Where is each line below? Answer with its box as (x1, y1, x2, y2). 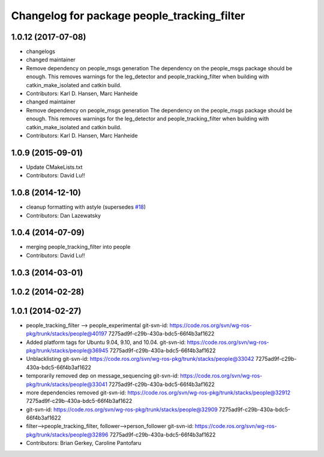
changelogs (26, 48, 55, 55)
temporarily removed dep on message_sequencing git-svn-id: (26, 372, 179, 379)
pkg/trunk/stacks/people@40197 (26, 330, 107, 337)
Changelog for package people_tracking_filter (11, 9, 245, 22)
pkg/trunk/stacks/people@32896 (26, 431, 109, 438)
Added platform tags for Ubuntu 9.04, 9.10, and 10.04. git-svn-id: (26, 339, 186, 346)
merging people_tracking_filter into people (26, 244, 131, 251)
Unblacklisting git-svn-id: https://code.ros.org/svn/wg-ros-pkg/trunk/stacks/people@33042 (26, 355, 254, 363)
